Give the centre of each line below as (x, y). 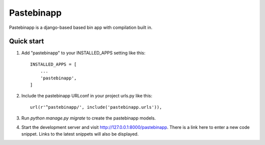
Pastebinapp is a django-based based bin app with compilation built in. (81, 27)
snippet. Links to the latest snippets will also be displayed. (80, 134)
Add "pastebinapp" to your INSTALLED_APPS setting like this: (83, 53)
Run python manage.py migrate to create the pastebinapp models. (89, 118)
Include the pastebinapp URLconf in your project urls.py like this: (87, 96)
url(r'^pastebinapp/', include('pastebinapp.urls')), (96, 107)
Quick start (26, 41)
